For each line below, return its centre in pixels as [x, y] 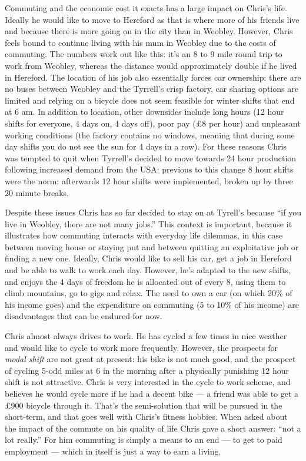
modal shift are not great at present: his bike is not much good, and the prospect [150, 359]
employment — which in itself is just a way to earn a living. [113, 451]
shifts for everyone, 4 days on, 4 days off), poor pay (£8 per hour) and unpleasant [153, 123]
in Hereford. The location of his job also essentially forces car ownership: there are [153, 77]
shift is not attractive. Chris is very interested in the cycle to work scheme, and [148, 382]
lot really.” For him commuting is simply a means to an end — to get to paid [144, 440]
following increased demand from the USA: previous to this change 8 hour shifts [149, 169]
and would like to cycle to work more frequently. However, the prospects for [141, 347]
